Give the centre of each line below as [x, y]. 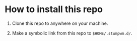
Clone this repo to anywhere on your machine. [60, 23]
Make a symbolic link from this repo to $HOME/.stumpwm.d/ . [72, 33]
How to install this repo [54, 9]
